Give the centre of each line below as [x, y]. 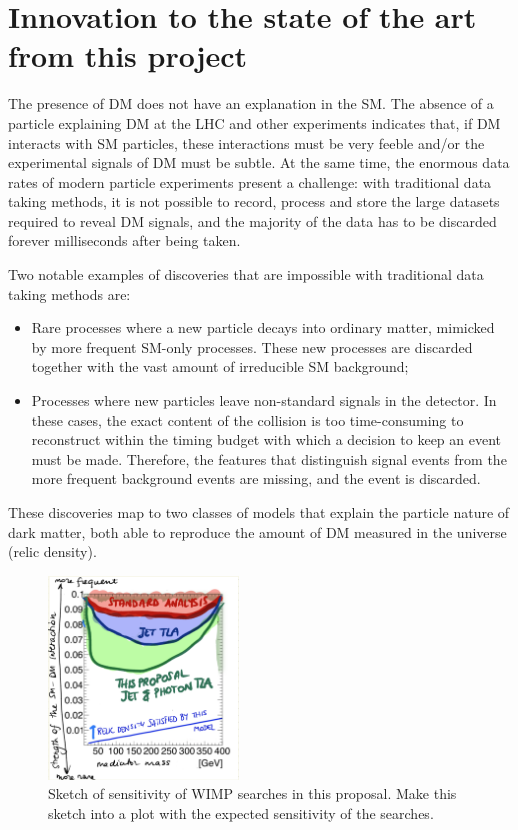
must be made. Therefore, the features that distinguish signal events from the [269, 458]
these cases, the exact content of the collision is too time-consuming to [247, 419]
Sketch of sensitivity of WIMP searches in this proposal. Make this [252, 793]
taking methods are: [69, 293]
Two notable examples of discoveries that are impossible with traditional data [246, 274]
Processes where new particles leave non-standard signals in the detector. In [264, 400]
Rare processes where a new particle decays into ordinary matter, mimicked [263, 327]
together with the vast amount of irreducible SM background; [220, 366]
